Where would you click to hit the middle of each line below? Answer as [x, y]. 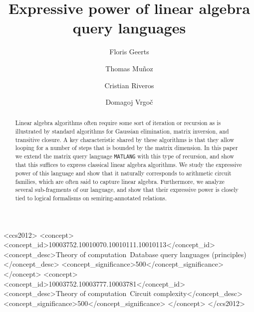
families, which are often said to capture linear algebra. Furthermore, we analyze [120, 181]
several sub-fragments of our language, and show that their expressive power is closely [127, 190]
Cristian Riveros [129, 85]
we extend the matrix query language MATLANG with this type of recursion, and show [125, 156]
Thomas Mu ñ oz [129, 68]
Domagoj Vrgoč [129, 102]
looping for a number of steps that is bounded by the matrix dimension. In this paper [127, 148]
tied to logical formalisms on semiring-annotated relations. [91, 198]
